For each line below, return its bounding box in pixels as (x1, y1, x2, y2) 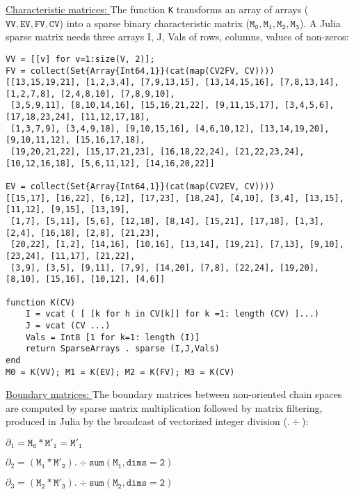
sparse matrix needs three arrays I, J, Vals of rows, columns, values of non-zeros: (6, 29, 349, 44)
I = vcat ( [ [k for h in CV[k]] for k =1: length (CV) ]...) (25, 309, 320, 319)
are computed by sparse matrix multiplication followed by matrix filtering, (6, 400, 323, 415)
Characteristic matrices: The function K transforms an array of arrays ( (6, 2, 309, 16)
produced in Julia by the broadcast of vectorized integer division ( (6, 414, 287, 429)
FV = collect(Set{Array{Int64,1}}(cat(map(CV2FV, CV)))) (6, 65, 275, 76)
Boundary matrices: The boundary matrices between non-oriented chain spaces (6, 387, 342, 401)
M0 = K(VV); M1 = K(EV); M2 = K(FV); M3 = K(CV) (6, 367, 235, 377)
